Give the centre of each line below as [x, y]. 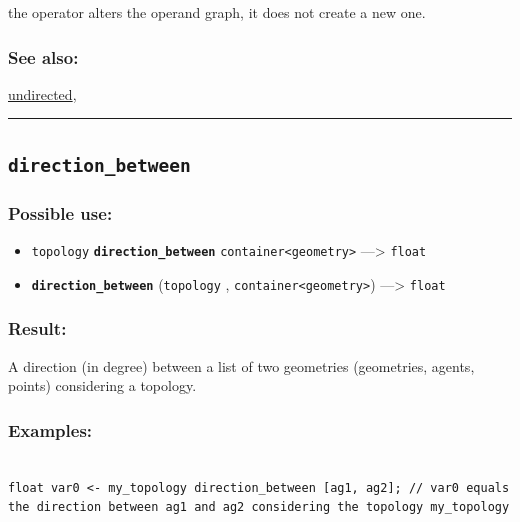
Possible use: [60, 212]
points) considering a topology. [102, 385]
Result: [37, 328]
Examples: [50, 429]
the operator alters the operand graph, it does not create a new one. [217, 12]
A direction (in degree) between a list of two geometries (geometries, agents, [241, 365]
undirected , [42, 93]
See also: [43, 56]
